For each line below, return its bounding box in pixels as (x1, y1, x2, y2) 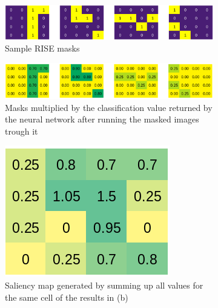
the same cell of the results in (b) (5, 290, 128, 303)
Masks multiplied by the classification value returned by (5, 101, 213, 113)
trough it (5, 124, 38, 137)
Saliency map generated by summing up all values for (5, 279, 203, 292)
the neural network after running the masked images (5, 113, 199, 126)
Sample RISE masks (5, 42, 80, 55)
